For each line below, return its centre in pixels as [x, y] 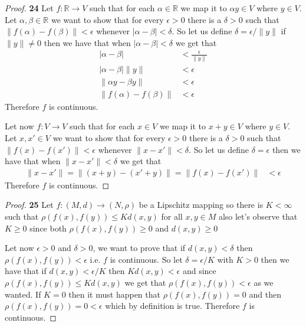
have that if [26, 271]
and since [199, 271]
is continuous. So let [146, 259]
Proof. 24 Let [29, 8]
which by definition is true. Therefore [172, 306]
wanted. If [23, 294]
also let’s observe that [258, 216]
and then [265, 294]
